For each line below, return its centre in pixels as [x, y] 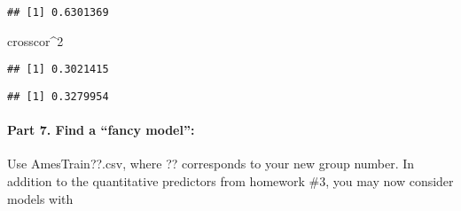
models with [40, 198]
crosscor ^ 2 [35, 40]
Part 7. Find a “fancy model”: [101, 130]
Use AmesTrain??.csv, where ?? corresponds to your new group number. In [211, 164]
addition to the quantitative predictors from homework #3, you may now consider [230, 180]
